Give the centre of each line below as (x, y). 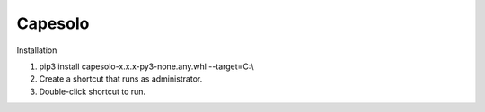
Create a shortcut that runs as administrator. (121, 79)
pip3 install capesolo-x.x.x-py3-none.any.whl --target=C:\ (146, 66)
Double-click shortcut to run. (93, 91)
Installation (37, 50)
